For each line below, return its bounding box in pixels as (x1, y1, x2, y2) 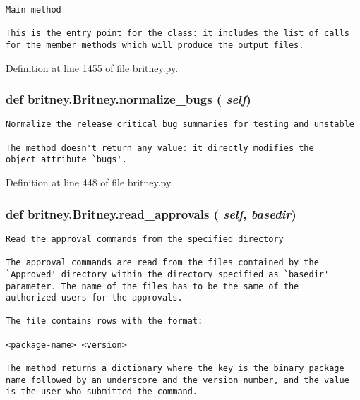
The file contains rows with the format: (6, 316, 203, 327)
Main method (6, 5, 61, 15)
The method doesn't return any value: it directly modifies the (6, 143, 314, 153)
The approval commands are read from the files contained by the (6, 257, 319, 268)
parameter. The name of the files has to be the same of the (6, 281, 299, 291)
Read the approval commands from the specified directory (6, 234, 284, 244)
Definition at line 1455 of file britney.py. (6, 60, 179, 75)
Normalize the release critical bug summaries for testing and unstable (6, 119, 354, 130)
